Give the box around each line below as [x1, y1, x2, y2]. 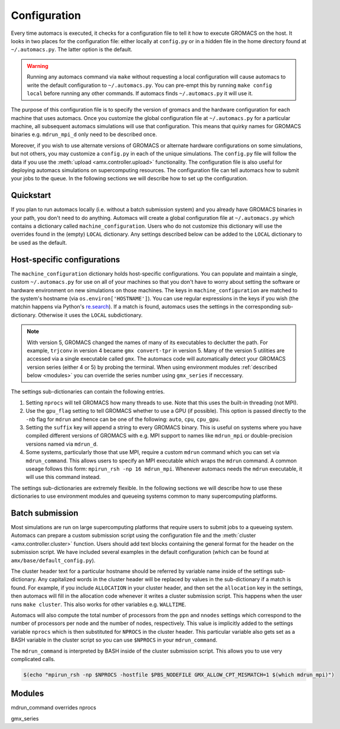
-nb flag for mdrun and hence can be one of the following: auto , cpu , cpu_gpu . [25, 416, 221, 423]
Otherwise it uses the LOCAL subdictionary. [38, 311, 143, 319]
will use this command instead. [25, 474, 101, 481]
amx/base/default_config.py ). [11, 556, 96, 564]
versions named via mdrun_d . [25, 440, 98, 448]
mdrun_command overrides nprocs [11, 704, 97, 711]
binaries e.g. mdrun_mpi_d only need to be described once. [11, 131, 158, 138]
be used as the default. [11, 239, 67, 246]
